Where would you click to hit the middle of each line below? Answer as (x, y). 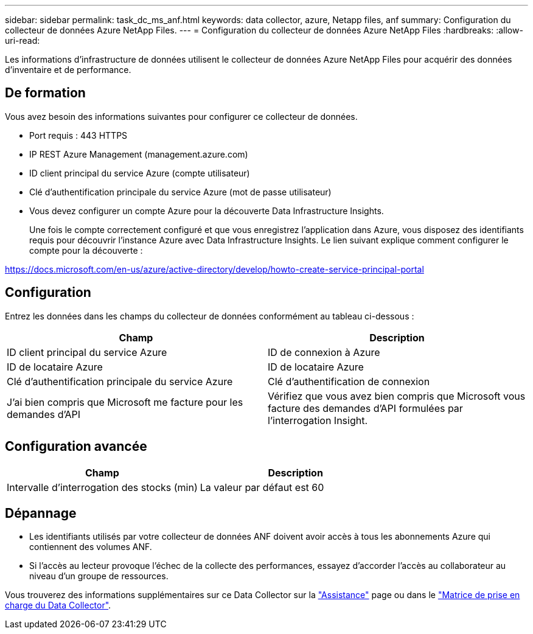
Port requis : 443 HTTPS (78, 135)
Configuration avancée (76, 447)
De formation (45, 93)
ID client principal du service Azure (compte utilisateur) (140, 173)
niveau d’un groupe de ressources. (99, 576)
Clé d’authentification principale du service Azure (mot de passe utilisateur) (180, 192)
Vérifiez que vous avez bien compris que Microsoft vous (397, 396)
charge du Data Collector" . (58, 605)
